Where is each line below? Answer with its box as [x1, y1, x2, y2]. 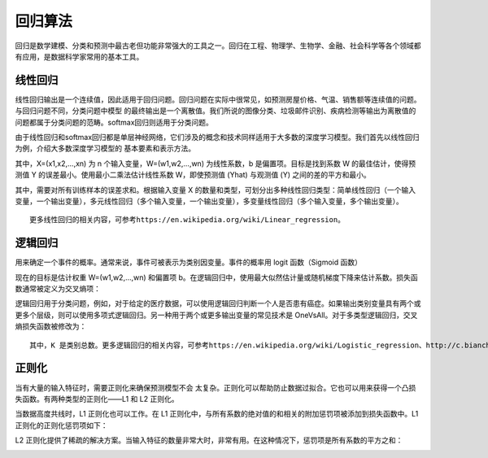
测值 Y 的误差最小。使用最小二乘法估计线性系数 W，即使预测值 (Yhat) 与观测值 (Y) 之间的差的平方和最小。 [15, 170, 372, 180]
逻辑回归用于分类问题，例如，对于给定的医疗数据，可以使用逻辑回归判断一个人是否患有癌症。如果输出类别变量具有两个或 [15, 299, 421, 308]
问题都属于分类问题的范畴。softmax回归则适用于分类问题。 [15, 117, 213, 127]
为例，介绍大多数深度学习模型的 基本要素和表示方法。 [15, 143, 195, 154]
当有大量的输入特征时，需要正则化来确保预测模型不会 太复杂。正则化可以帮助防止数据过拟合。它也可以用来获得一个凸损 [15, 382, 416, 392]
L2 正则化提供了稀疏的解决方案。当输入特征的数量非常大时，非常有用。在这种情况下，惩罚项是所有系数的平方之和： [15, 435, 403, 445]
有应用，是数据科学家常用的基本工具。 [15, 51, 144, 61]
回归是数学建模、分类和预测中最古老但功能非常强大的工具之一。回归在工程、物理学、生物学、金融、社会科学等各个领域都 [15, 41, 421, 50]
